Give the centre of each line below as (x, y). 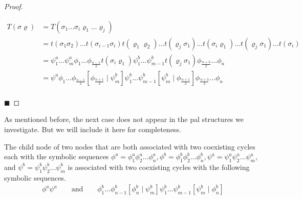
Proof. (14, 6)
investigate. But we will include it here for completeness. (93, 129)
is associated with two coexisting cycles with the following (159, 167)
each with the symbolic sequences (57, 156)
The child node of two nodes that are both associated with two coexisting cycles (130, 146)
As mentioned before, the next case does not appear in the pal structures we (124, 119)
